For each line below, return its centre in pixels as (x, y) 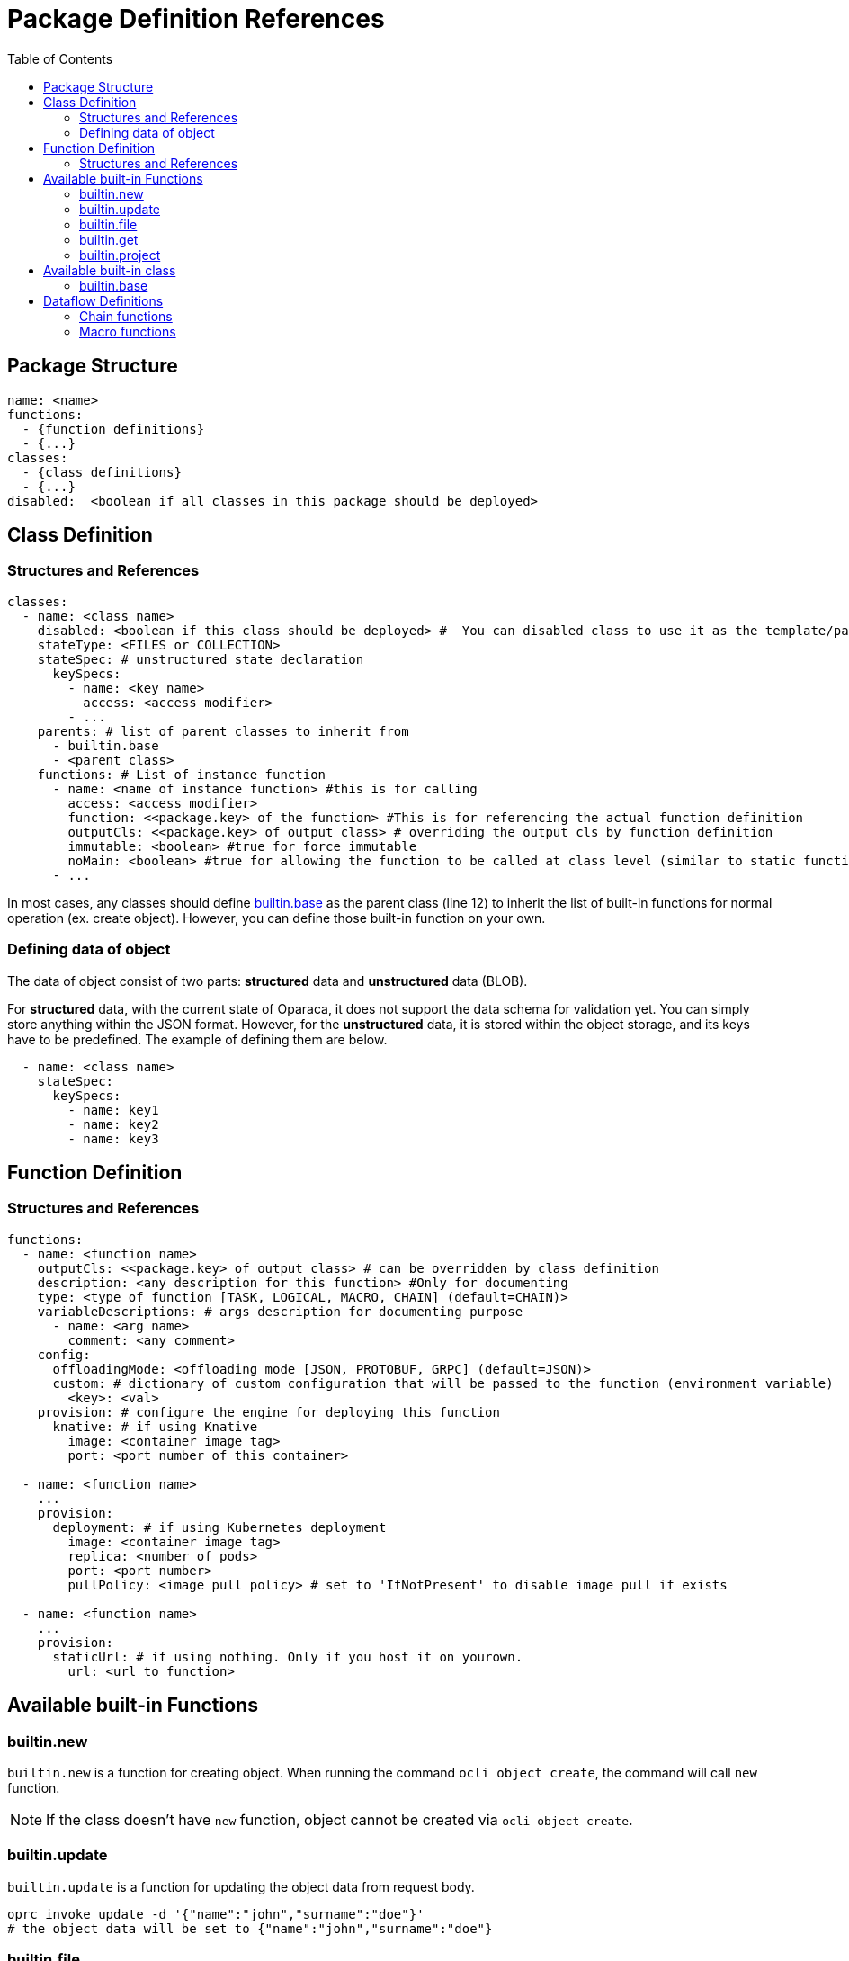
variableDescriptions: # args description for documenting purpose (280, 1311)
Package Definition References (196, 19)
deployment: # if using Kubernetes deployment (219, 1527)
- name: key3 (113, 1138)
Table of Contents (60, 58)
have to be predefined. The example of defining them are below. (197, 1039)
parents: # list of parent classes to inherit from (223, 731)
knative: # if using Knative (155, 1426)
